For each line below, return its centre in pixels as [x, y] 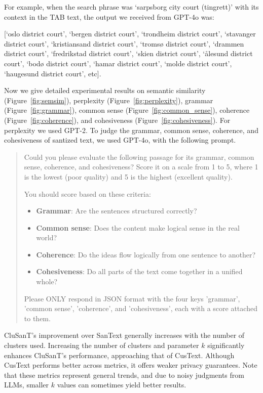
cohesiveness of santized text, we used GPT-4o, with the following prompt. [120, 140]
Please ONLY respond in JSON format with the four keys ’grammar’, [132, 298]
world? [47, 237]
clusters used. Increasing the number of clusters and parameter [102, 345]
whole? [47, 281]
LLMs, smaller [27, 385]
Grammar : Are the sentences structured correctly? [117, 211]
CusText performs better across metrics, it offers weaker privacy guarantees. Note [131, 365]
